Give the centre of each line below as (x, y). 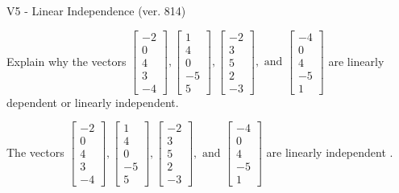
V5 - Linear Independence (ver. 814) (96, 10)
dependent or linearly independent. (93, 102)
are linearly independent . (330, 152)
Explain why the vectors (66, 61)
